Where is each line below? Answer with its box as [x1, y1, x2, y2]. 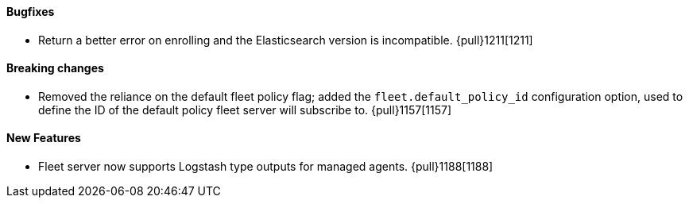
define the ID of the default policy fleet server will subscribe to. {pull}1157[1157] [38, 102, 452, 117]
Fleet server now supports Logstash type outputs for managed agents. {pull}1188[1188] [38, 160, 494, 174]
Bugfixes [6, 5, 55, 18]
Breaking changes [6, 61, 104, 75]
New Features [6, 131, 81, 145]
